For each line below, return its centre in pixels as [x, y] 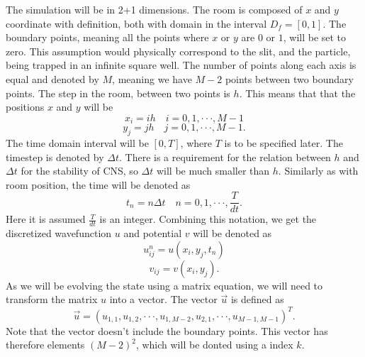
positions [25, 107]
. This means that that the [297, 93]
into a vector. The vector [163, 299]
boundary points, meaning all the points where [107, 37]
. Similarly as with [318, 171]
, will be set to [315, 37]
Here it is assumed [46, 219]
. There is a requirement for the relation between [225, 156]
